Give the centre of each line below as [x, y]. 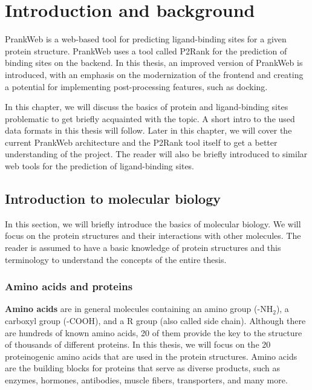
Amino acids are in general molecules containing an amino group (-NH [139, 309]
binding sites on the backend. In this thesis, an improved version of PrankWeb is [154, 63]
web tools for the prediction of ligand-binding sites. [100, 166]
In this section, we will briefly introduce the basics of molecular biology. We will [153, 223]
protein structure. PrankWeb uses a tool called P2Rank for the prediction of [146, 50]
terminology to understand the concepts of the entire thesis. [116, 259]
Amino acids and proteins [69, 286]
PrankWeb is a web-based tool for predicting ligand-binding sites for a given [146, 39]
